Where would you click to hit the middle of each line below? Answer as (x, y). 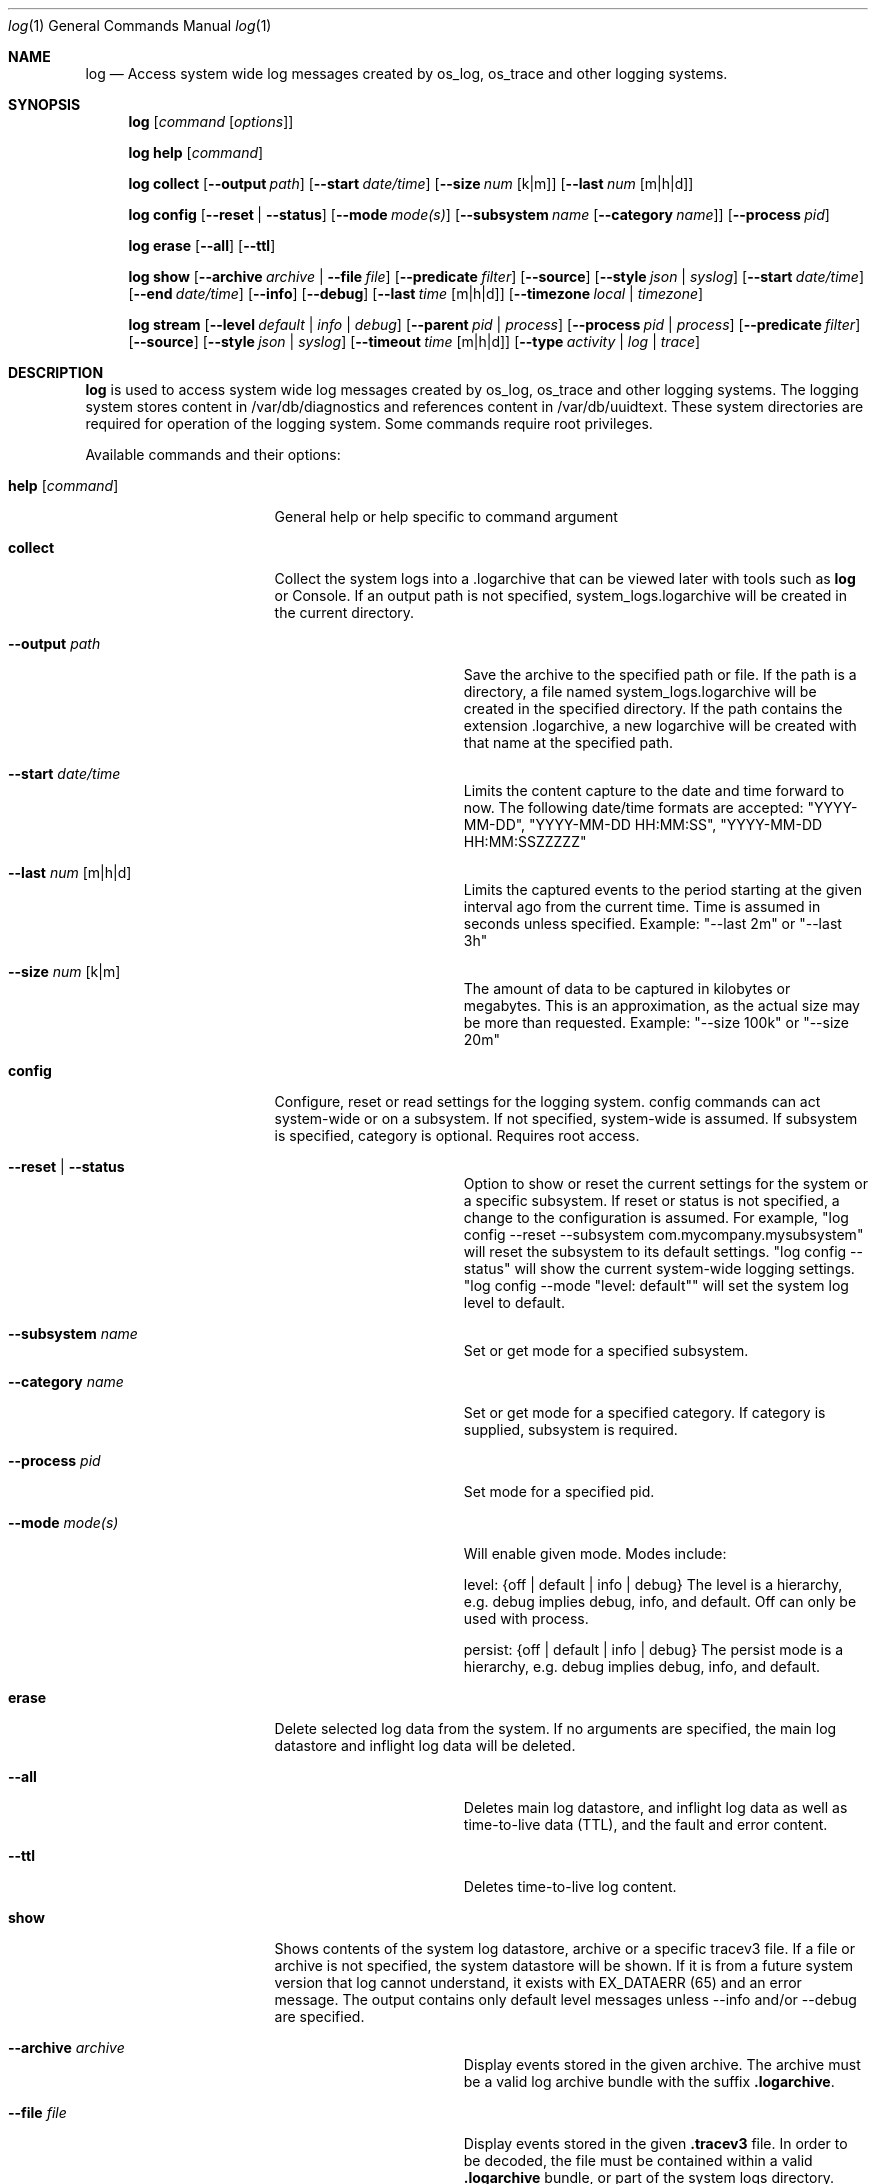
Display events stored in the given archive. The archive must (662, 2064)
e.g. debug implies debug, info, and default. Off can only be (660, 1601)
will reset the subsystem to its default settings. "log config (655, 1251)
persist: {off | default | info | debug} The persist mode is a (653, 1649)
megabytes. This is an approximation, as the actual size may (661, 1005)
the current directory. (344, 612)
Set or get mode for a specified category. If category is (644, 1412)
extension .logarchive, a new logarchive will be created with (660, 725)
